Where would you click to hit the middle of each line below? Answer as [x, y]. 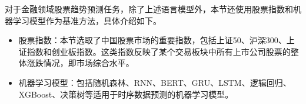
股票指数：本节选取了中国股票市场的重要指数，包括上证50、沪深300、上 [157, 40]
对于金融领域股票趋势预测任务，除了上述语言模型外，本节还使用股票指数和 [149, 9]
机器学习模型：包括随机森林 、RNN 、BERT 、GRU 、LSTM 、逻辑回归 [151, 82]
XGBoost [35, 94]
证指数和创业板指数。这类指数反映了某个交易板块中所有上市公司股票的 [154, 51]
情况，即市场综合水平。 [89, 63]
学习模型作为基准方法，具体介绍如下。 [87, 20]
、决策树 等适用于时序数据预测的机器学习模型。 [143, 94]
